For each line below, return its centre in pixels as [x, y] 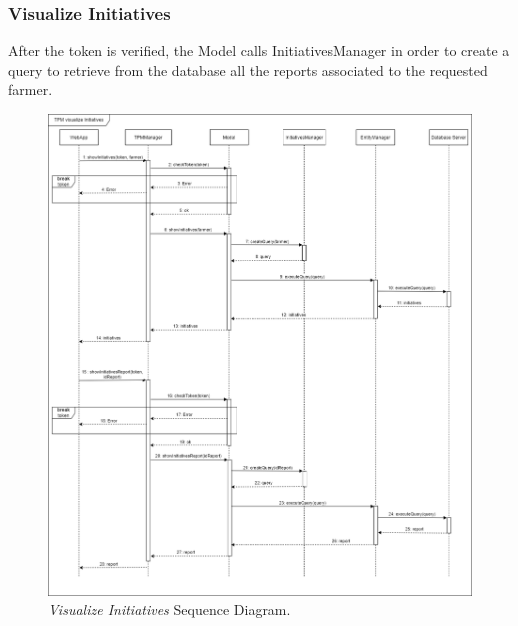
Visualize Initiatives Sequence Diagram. [169, 609]
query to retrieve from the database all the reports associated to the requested [248, 69]
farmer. [30, 89]
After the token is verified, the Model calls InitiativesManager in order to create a [259, 50]
